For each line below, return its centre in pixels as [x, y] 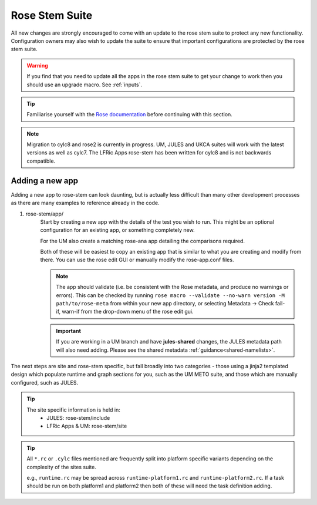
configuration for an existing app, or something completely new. [117, 230]
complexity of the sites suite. [62, 467]
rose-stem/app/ [45, 214]
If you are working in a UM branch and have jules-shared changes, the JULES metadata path [169, 342]
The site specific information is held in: [73, 410]
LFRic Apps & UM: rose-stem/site [87, 426]
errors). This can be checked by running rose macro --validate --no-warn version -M [170, 295]
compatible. [41, 161]
